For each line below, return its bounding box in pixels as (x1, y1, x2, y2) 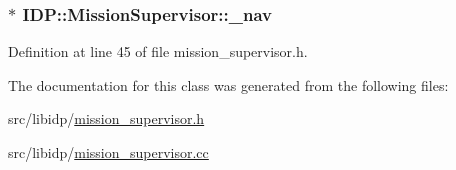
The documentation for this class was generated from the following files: (8, 74, 449, 95)
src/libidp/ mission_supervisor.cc (8, 142, 209, 162)
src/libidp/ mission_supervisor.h (8, 108, 205, 129)
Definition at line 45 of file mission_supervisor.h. (8, 41, 308, 62)
